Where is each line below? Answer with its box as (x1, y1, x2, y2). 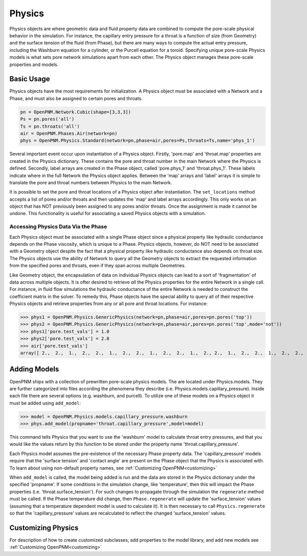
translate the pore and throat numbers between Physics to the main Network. (9, 179, 172, 185)
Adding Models (9, 365, 59, 374)
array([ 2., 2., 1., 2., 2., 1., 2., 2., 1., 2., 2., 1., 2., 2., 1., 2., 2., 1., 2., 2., (20, 350, 304, 356)
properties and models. (9, 61, 59, 68)
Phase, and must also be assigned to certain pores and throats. (9, 95, 143, 101)
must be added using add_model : (9, 400, 81, 406)
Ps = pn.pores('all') (20, 116, 75, 122)
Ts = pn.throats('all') (20, 123, 80, 129)
